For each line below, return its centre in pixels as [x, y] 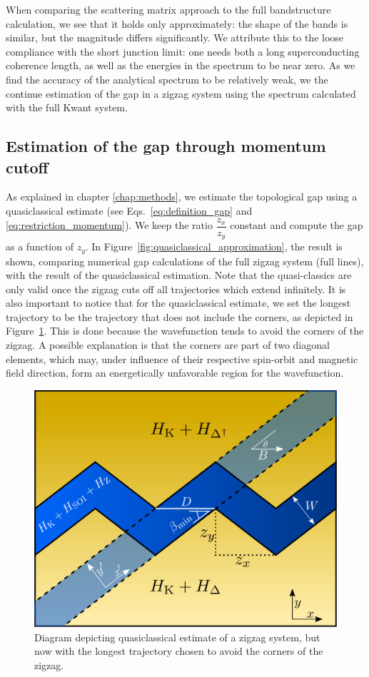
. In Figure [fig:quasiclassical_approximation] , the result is [214, 246]
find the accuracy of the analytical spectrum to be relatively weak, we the [167, 79]
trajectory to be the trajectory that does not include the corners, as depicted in [180, 316]
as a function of [40, 246]
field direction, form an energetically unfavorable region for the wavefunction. [175, 373]
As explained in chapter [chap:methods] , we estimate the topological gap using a [182, 197]
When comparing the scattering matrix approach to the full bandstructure [168, 9]
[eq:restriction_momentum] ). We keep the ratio [109, 225]
